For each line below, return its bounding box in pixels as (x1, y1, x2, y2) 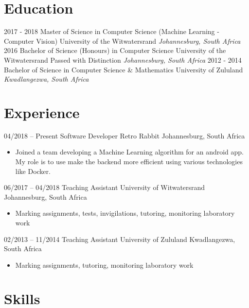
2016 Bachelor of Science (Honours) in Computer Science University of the (4, 45, 226, 55)
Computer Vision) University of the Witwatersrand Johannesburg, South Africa (4, 35, 241, 46)
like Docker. (15, 166, 51, 176)
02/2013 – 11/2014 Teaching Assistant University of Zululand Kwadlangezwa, (4, 234, 235, 244)
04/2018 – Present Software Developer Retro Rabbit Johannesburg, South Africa (4, 130, 245, 140)
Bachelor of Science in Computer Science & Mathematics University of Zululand (4, 64, 243, 74)
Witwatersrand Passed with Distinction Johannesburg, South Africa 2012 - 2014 (4, 54, 242, 65)
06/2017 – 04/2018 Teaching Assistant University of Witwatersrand (4, 182, 205, 192)
